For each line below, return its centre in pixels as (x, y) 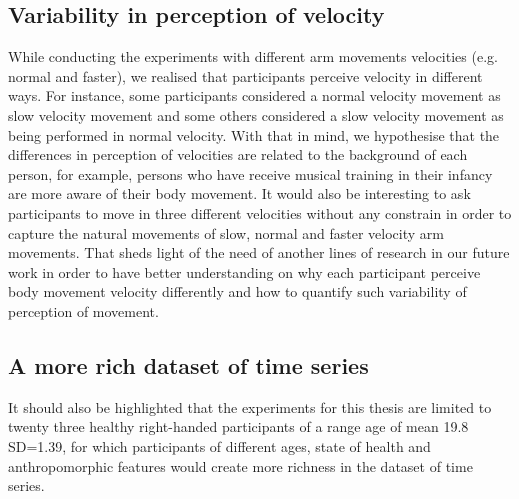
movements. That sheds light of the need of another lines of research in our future (259, 252)
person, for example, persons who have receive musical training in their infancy (250, 173)
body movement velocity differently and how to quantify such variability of (237, 291)
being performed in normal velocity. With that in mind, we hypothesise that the (254, 134)
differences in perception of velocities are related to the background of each (238, 154)
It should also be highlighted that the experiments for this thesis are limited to (250, 406)
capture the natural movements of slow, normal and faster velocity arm (226, 232)
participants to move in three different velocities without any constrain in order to (260, 212)
